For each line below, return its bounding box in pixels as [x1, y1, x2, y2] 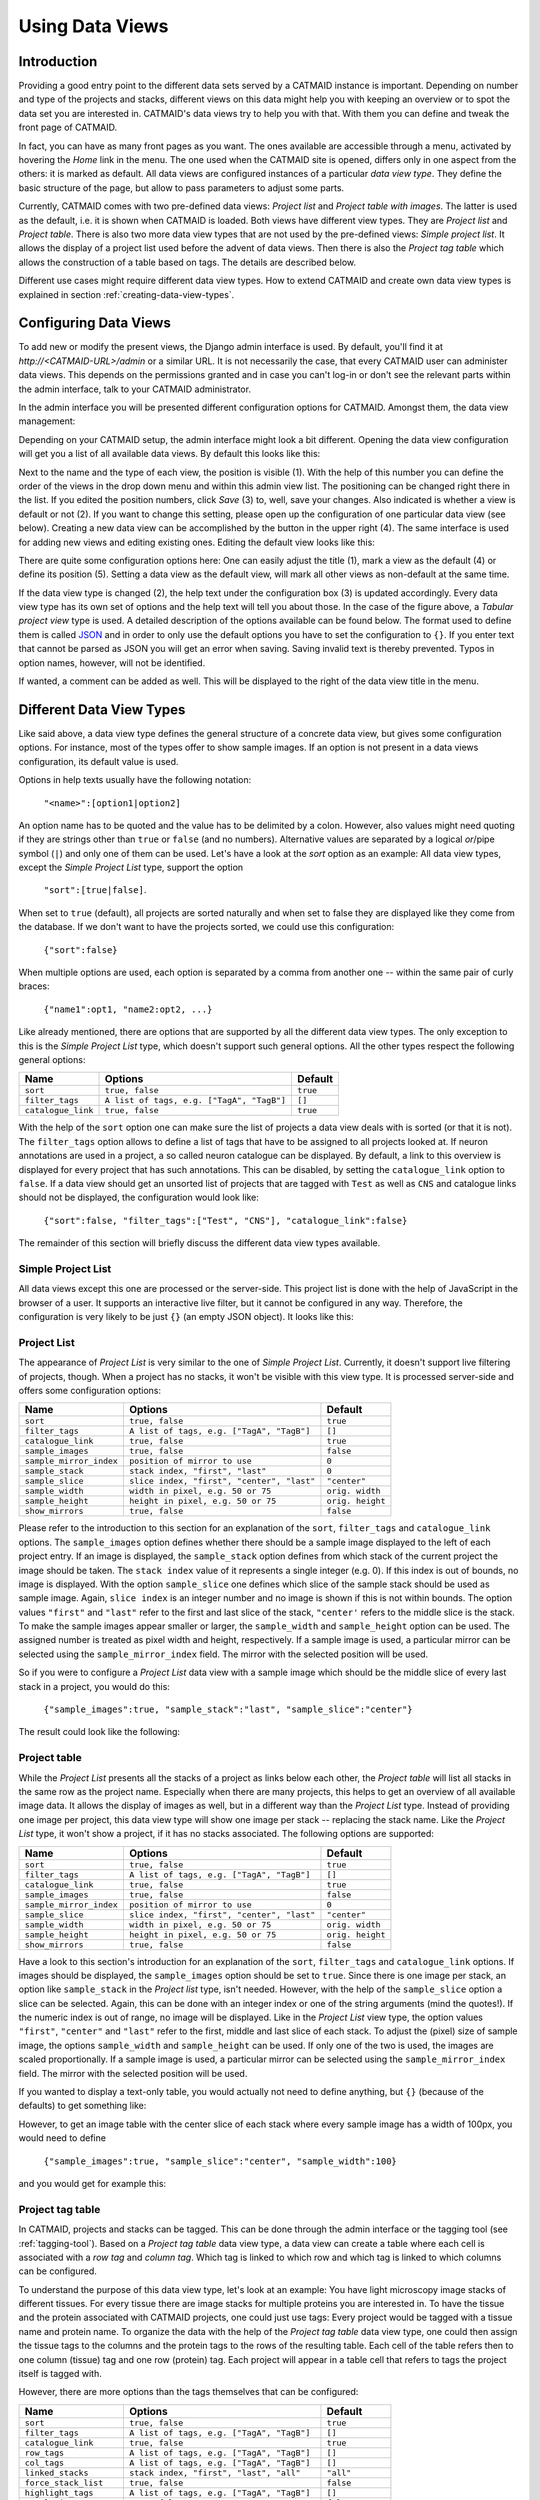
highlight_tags [24, 2487, 94, 2498]
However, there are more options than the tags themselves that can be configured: [18, 2386, 359, 2398]
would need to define [18, 2132, 107, 2144]
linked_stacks [24, 2467, 89, 2478]
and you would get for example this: [18, 2177, 167, 2189]
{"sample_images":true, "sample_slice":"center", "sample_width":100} [43, 2155, 397, 2167]
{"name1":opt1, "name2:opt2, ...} [43, 1003, 213, 1015]
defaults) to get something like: [18, 2100, 147, 2112]
